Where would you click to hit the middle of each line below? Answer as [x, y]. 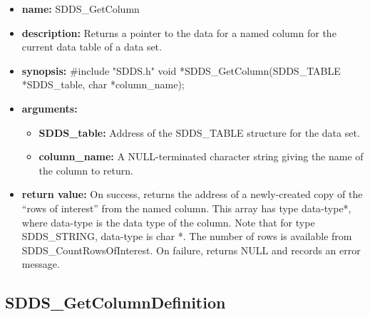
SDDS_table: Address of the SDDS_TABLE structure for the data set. [199, 132]
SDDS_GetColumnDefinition [115, 302]
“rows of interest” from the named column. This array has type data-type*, [186, 208]
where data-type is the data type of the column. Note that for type [168, 222]
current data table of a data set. [92, 47]
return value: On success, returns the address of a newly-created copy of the [192, 194]
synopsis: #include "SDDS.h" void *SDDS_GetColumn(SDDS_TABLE [181, 70]
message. [41, 264]
